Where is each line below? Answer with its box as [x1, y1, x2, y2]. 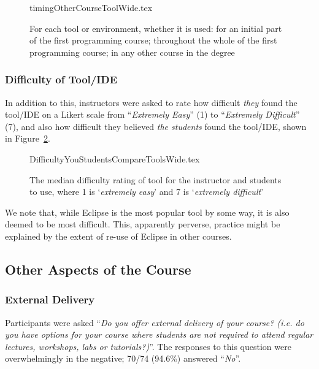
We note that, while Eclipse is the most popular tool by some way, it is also [5, 205, 290, 218]
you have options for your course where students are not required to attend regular [5, 328, 313, 341]
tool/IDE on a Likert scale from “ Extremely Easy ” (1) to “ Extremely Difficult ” [5, 108, 300, 121]
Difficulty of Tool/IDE [5, 72, 118, 87]
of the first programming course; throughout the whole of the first [29, 34, 277, 47]
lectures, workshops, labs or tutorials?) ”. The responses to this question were [5, 340, 291, 352]
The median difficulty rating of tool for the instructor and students [29, 173, 282, 186]
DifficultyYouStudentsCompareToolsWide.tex [29, 152, 200, 165]
